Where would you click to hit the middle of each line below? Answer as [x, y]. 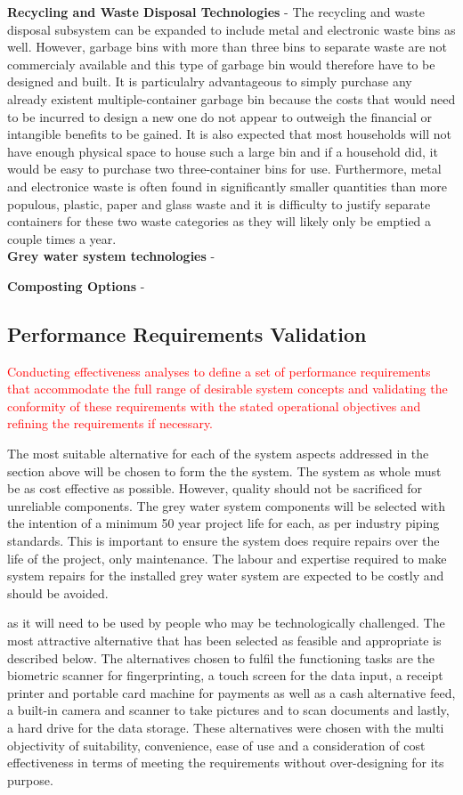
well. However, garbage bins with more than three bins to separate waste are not [227, 47]
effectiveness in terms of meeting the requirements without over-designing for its [226, 763]
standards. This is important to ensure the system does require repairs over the [223, 541]
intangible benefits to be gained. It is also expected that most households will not [230, 134]
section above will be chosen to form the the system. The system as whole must [224, 471]
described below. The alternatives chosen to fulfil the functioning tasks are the [221, 657]
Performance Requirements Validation [187, 333]
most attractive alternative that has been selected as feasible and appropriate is [224, 641]
